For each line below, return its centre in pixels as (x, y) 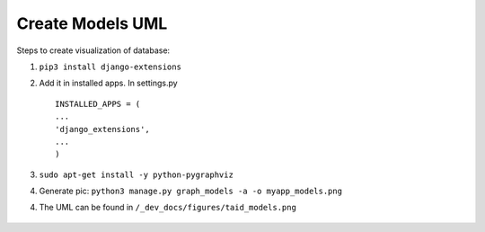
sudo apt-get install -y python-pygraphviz (136, 174)
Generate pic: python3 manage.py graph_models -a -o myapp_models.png (191, 191)
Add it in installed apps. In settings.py (109, 83)
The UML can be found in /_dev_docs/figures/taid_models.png (168, 208)
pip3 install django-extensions (110, 67)
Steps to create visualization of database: (93, 50)
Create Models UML (92, 23)
